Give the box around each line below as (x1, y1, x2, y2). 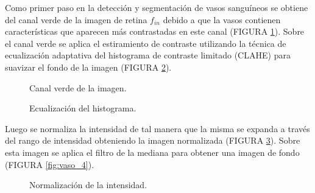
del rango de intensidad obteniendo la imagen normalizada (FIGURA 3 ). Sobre (5, 134, 300, 147)
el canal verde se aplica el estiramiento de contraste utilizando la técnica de (5, 37, 286, 49)
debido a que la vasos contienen (163, 13, 281, 26)
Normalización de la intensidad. (29, 178, 147, 191)
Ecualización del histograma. (29, 102, 136, 114)
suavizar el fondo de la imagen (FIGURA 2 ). (5, 60, 172, 73)
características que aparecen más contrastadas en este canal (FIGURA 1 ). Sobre (5, 25, 305, 38)
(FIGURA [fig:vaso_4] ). (5, 158, 94, 170)
